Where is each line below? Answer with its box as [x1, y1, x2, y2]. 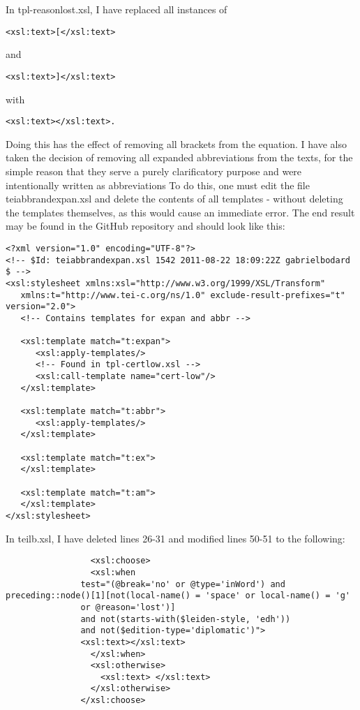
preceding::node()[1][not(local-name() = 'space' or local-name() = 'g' [6, 591, 350, 601]
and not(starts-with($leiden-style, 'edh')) [80, 614, 291, 624]
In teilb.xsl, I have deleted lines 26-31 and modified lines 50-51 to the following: [6, 531, 345, 545]
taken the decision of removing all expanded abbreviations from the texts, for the [6, 150, 353, 165]
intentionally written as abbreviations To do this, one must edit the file [6, 177, 310, 192]
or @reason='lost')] [80, 602, 176, 612]
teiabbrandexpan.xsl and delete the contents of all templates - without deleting [6, 191, 343, 206]
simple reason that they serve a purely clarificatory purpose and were [6, 163, 302, 178]
